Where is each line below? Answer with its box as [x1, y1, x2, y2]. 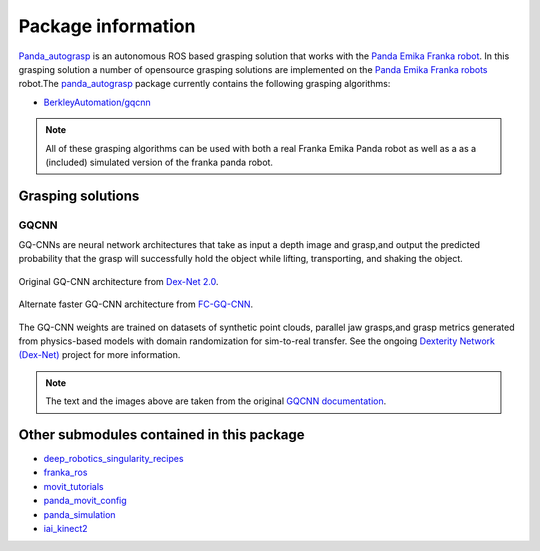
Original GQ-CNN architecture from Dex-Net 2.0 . [18, 275, 219, 287]
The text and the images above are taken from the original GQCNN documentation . [45, 395, 387, 407]
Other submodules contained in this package [18, 426, 305, 443]
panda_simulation [43, 508, 116, 520]
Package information [18, 15, 196, 37]
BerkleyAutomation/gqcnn [43, 96, 151, 108]
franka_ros [43, 466, 88, 479]
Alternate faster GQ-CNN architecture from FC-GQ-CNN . [18, 298, 254, 310]
